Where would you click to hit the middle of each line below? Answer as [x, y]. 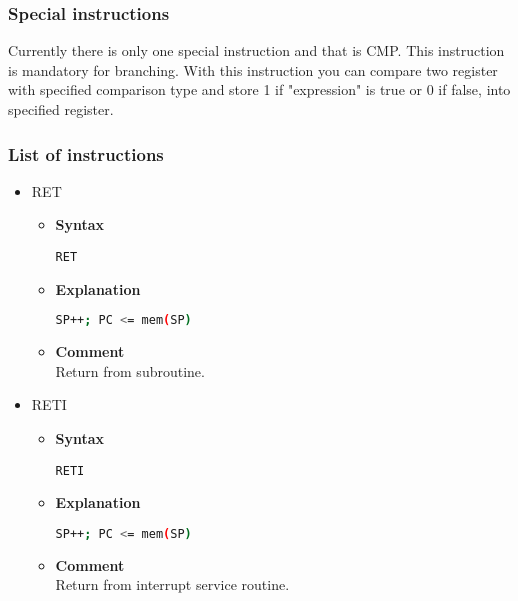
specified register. [61, 109]
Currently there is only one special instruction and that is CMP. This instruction [256, 50]
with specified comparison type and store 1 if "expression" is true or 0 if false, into [259, 89]
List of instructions [86, 153]
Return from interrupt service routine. [172, 584]
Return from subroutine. [130, 370]
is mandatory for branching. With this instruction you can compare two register [253, 69]
